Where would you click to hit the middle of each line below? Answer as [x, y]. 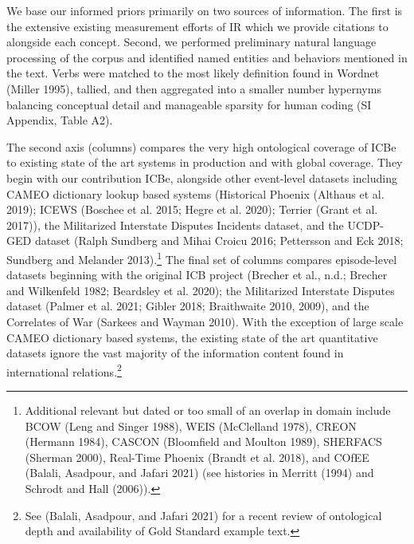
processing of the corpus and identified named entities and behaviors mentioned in [207, 57]
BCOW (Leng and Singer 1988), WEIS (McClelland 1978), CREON [191, 426]
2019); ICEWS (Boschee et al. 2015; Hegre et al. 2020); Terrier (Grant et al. [192, 209]
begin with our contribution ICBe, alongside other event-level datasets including [202, 177]
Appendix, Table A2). [60, 120]
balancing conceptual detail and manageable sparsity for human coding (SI [189, 104]
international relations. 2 [64, 370]
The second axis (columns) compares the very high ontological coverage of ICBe [201, 146]
